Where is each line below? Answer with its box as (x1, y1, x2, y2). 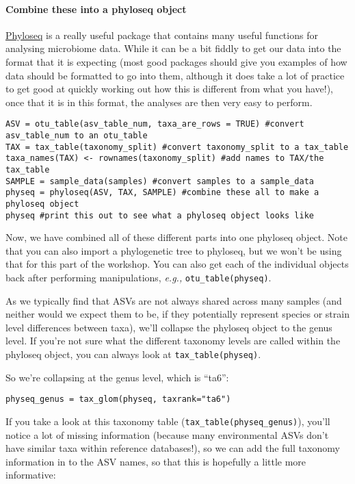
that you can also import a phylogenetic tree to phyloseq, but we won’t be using (5, 243, 342, 257)
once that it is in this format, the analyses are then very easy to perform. (5, 94, 313, 109)
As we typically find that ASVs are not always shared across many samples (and (5, 293, 342, 307)
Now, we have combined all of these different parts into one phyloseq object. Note (5, 230, 347, 244)
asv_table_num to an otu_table (5, 131, 148, 141)
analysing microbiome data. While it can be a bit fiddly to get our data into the (5, 41, 341, 55)
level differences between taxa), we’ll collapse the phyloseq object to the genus (5, 320, 332, 334)
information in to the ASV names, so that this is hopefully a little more (5, 454, 306, 468)
